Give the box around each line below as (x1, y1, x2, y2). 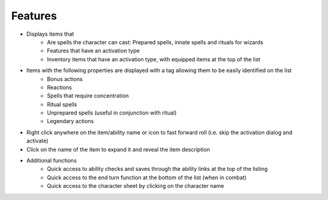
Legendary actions (47, 118, 94, 125)
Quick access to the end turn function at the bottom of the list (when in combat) (47, 173, 247, 181)
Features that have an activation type (47, 47, 140, 55)
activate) (26, 137, 49, 145)
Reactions (47, 84, 72, 91)
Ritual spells (47, 101, 77, 108)
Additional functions (26, 157, 77, 164)
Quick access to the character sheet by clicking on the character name (47, 182, 225, 190)
